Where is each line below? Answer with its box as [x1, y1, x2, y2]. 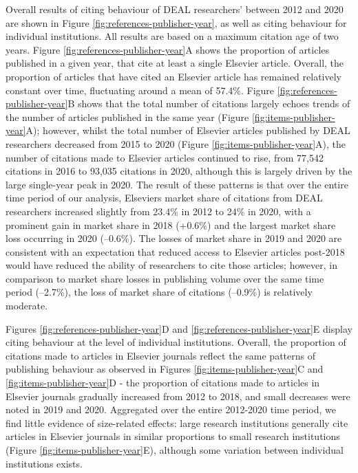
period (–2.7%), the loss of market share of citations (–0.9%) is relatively [6, 285, 313, 299]
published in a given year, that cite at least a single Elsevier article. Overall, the [6, 56, 344, 70]
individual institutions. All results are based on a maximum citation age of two [6, 29, 339, 43]
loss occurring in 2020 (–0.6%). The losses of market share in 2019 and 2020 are [6, 231, 342, 245]
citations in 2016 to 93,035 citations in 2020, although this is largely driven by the [6, 164, 352, 178]
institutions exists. [6, 456, 83, 470]
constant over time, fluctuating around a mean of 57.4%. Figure [6, 82, 275, 97]
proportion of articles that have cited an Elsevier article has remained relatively [6, 69, 341, 83]
